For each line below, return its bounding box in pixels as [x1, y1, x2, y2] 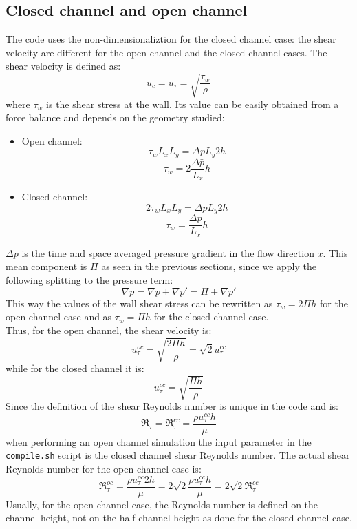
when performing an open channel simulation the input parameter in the [6, 434, 312, 448]
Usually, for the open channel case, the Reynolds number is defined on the [6, 497, 318, 511]
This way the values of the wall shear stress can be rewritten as [6, 295, 273, 310]
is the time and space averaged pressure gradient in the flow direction [21, 245, 314, 260]
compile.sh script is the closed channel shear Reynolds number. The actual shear [6, 448, 350, 462]
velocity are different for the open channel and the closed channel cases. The [6, 45, 327, 59]
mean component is [6, 259, 87, 273]
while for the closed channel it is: [6, 360, 144, 375]
